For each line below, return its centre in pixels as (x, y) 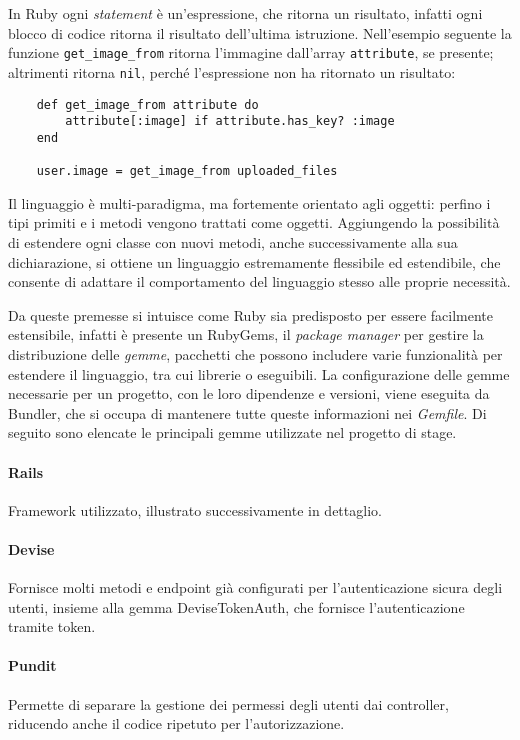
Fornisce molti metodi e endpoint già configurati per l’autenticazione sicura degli (255, 587)
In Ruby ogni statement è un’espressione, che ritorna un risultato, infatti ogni (245, 13)
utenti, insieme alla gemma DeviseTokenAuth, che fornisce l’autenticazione (236, 606)
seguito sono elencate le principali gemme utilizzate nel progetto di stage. (232, 432)
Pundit (32, 665)
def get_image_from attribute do (147, 104)
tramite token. (52, 626)
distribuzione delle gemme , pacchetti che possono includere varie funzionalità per (255, 353)
